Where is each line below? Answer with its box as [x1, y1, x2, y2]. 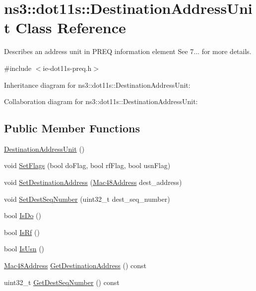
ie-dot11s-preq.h [43, 62, 92, 73]
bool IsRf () [4, 227, 40, 237]
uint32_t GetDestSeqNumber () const [4, 277, 120, 287]
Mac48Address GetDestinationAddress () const [4, 260, 147, 271]
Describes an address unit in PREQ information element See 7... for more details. [4, 46, 252, 57]
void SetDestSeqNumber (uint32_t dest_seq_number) [4, 193, 170, 204]
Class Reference [15, 17, 126, 38]
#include [4, 62, 32, 73]
